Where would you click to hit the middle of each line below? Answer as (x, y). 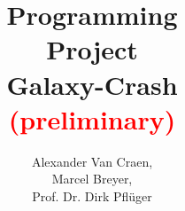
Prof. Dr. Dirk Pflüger (92, 195)
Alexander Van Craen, (92, 161)
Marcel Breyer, (92, 179)
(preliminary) (92, 118)
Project (92, 49)
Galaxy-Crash (92, 84)
